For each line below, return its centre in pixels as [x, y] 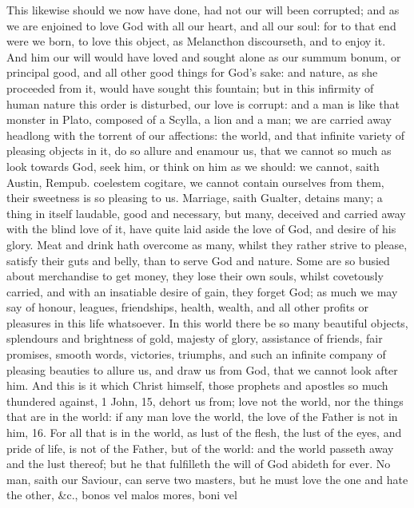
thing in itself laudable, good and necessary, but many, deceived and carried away [206, 213]
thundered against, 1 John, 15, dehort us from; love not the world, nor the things [205, 401]
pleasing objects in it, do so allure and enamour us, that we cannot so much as [199, 151]
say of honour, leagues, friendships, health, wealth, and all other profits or [187, 307]
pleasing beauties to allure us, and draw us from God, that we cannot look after [202, 369]
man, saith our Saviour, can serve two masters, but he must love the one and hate [207, 479]
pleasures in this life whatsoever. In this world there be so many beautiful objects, [207, 322]
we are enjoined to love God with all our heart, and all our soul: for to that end [201, 25]
